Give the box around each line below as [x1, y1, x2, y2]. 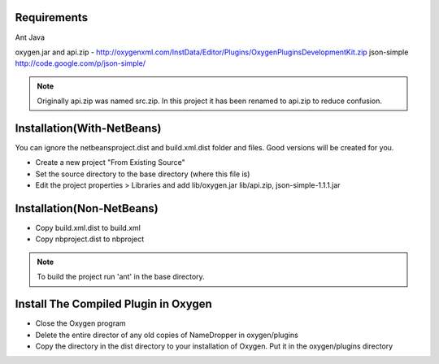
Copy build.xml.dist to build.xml [35, 223, 141, 233]
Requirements [15, 11, 89, 24]
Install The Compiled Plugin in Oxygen [15, 297, 213, 311]
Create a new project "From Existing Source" [35, 158, 186, 167]
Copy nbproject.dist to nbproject [35, 234, 145, 244]
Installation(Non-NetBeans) [15, 201, 159, 215]
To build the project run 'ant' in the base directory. [37, 272, 205, 282]
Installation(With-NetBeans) [15, 121, 162, 135]
